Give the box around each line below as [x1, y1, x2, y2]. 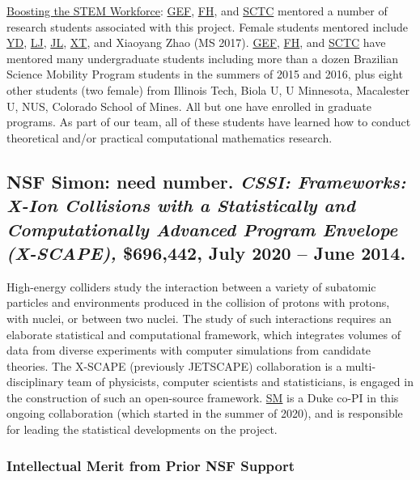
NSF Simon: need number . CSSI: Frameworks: [6, 168, 406, 193]
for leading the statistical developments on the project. [6, 421, 278, 438]
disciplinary [6, 373, 64, 390]
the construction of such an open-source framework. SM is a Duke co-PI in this [6, 389, 399, 406]
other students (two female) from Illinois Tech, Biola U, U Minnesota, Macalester [6, 81, 410, 98]
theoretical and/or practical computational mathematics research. [6, 129, 333, 146]
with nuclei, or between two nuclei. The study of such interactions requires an [6, 309, 392, 326]
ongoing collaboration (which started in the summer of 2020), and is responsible [6, 405, 403, 422]
